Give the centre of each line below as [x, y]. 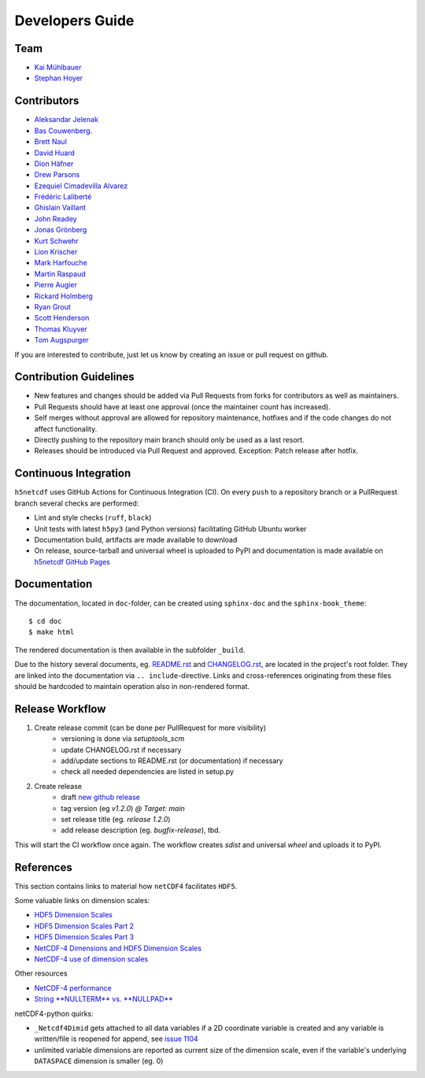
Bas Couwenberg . [63, 131]
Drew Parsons [57, 175]
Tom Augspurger [62, 340]
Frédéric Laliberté [63, 197]
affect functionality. [66, 428]
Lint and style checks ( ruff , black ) [93, 518]
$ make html [52, 632]
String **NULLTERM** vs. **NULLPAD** [103, 999]
